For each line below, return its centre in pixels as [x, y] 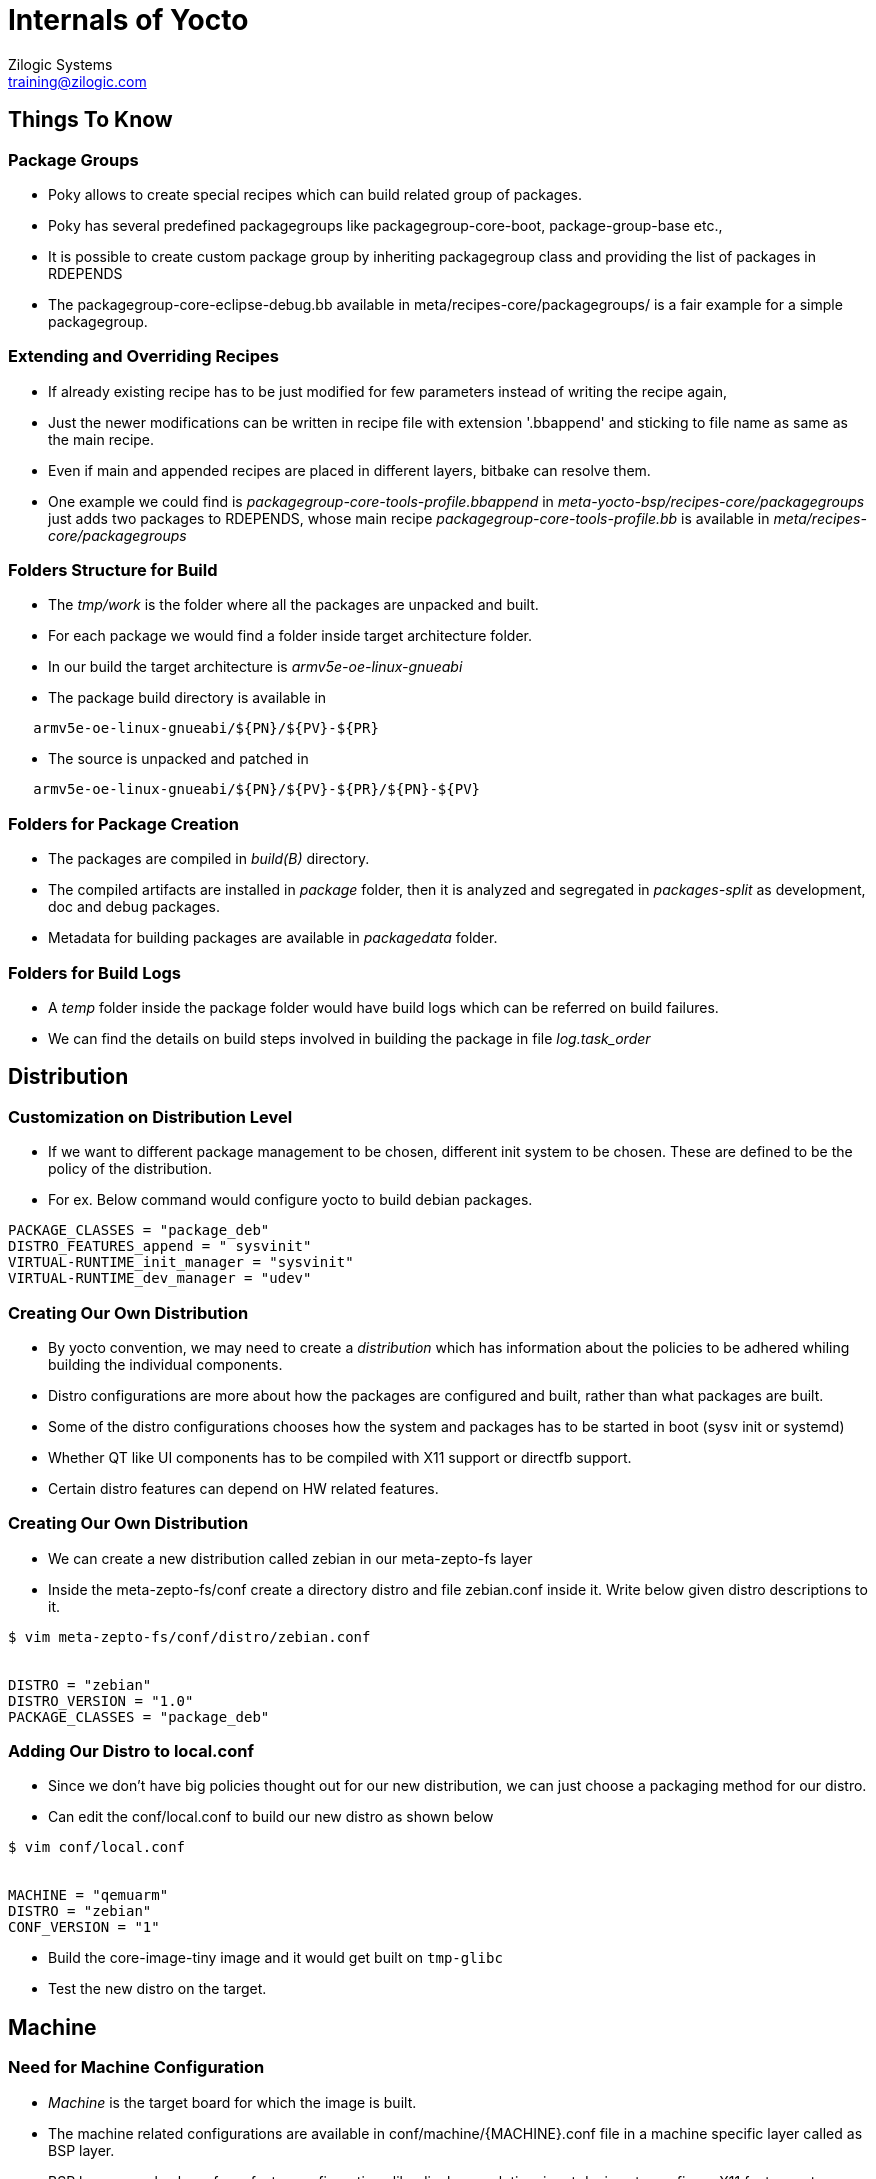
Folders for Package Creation [123, 823]
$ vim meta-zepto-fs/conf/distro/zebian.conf [189, 1636]
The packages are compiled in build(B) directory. [209, 859]
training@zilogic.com [77, 81]
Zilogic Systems [60, 64]
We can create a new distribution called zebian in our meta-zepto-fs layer [290, 1558]
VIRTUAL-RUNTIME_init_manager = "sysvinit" [181, 1262]
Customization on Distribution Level [150, 1116]
